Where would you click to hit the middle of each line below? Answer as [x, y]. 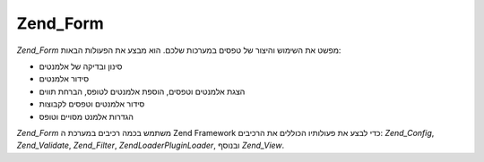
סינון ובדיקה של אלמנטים [81, 66]
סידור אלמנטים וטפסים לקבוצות [92, 104]
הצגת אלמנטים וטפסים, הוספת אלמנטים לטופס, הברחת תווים [142, 91]
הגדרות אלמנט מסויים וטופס [86, 116]
